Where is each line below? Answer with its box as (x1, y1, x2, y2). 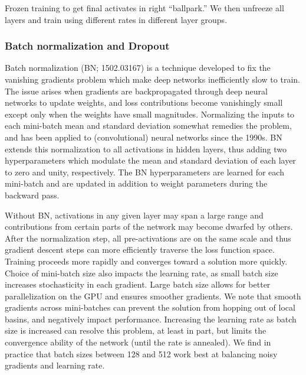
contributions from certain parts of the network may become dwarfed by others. (5, 220, 293, 233)
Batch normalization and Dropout (5, 38, 170, 53)
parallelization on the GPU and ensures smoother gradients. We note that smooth (5, 289, 301, 302)
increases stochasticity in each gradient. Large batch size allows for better (5, 278, 271, 291)
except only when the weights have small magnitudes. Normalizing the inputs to (5, 107, 295, 120)
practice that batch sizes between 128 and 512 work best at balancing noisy (5, 347, 278, 360)
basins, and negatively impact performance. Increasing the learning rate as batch (5, 312, 297, 325)
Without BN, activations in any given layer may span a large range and (5, 208, 264, 221)
